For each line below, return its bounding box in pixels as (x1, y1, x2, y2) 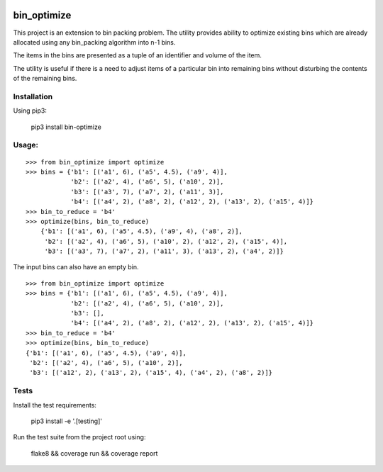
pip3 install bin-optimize (30, 123, 102, 131)
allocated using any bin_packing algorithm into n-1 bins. (13, 38, 176, 46)
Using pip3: (13, 106, 48, 115)
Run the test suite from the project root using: (13, 433, 146, 442)
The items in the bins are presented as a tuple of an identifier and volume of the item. (13, 51, 262, 60)
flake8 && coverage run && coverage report (30, 449, 158, 457)
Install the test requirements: (13, 400, 97, 409)
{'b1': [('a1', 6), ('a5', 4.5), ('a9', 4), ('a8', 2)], (40, 227, 243, 235)
